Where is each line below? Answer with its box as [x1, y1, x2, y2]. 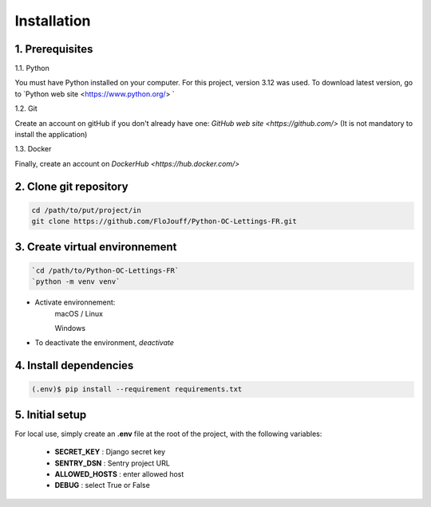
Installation [14, 12, 91, 29]
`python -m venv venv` [31, 277, 121, 286]
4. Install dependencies [14, 359, 134, 372]
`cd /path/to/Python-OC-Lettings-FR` [31, 265, 180, 275]
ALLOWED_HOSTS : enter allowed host [54, 470, 184, 478]
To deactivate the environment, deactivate [34, 338, 175, 348]
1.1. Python [14, 64, 49, 73]
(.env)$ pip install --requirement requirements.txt [31, 385, 243, 394]
